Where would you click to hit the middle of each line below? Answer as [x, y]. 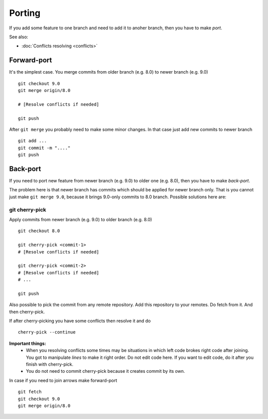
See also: [19, 37]
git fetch [30, 392]
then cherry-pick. [27, 312]
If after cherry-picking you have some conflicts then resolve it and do [80, 321]
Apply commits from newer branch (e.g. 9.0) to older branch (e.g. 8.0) [81, 219]
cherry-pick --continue [47, 332]
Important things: [28, 343]
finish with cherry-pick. [50, 364]
